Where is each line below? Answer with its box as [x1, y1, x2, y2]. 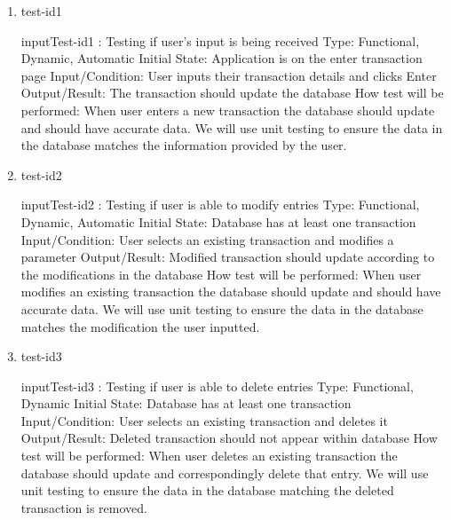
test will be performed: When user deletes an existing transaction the [20, 446, 398, 465]
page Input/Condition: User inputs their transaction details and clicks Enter [20, 66, 437, 84]
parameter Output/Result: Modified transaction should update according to [20, 248, 435, 266]
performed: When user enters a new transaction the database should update [20, 100, 435, 119]
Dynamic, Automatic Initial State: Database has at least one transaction [20, 212, 416, 231]
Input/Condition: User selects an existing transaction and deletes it [20, 411, 388, 429]
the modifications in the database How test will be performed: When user [20, 264, 422, 283]
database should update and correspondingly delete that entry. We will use [20, 463, 429, 482]
